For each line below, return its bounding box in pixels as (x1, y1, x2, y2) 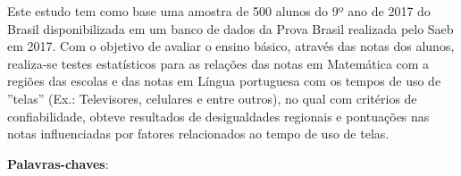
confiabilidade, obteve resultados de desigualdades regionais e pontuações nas (7, 106, 430, 125)
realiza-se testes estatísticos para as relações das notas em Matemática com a (7, 54, 430, 72)
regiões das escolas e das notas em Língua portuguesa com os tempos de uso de (7, 71, 441, 90)
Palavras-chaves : (7, 154, 109, 172)
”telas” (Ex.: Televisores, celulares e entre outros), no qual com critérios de (7, 88, 417, 107)
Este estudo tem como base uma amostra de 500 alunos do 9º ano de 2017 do (7, 2, 431, 20)
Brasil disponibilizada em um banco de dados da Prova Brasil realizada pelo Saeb (7, 19, 454, 38)
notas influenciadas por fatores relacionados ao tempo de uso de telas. (7, 124, 390, 143)
